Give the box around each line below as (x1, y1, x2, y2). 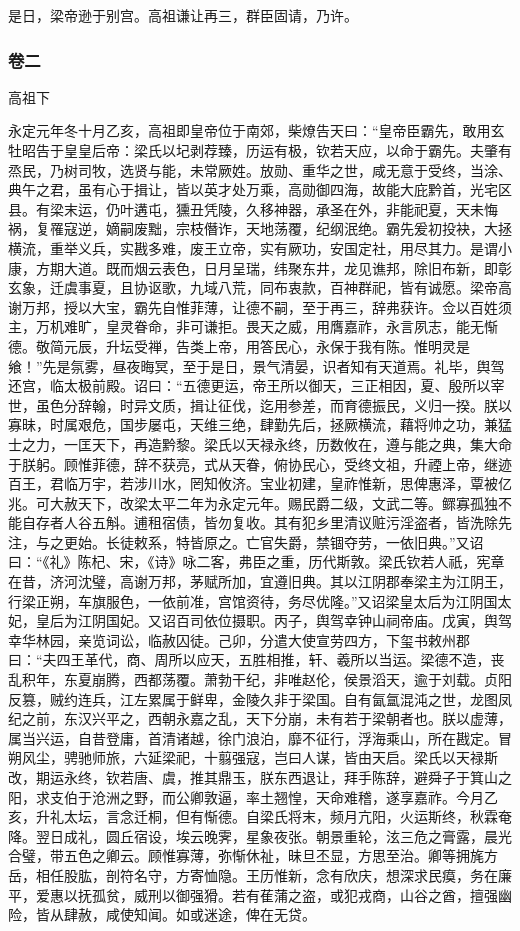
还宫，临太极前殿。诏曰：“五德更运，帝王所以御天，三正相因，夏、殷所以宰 (8, 375, 505, 396)
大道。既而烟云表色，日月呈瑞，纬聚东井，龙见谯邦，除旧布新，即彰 (63, 257, 512, 278)
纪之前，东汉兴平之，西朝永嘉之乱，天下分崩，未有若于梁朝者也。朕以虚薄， (8, 708, 512, 729)
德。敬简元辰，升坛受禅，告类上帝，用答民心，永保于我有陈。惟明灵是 (8, 335, 470, 356)
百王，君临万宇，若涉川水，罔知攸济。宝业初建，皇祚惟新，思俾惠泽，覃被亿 (8, 473, 512, 494)
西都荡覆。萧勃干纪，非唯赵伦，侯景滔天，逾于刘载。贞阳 (133, 669, 512, 690)
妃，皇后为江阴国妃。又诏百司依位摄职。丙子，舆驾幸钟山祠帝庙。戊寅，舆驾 (8, 610, 512, 631)
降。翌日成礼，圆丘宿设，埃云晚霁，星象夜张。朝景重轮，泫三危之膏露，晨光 (8, 825, 512, 846)
